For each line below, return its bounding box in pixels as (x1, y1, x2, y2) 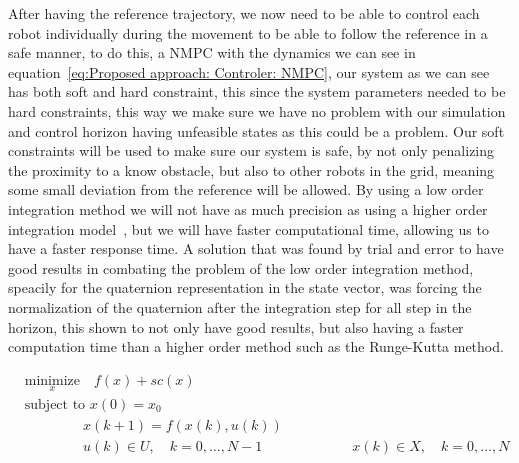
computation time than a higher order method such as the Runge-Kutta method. (8, 336, 504, 357)
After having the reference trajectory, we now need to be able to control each (8, 3, 480, 23)
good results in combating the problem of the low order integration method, (8, 257, 474, 278)
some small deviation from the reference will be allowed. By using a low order (8, 179, 484, 200)
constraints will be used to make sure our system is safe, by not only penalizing (8, 140, 495, 161)
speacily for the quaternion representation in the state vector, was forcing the (8, 277, 482, 298)
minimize (24, 373, 80, 388)
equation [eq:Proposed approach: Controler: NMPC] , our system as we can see (8, 61, 490, 82)
